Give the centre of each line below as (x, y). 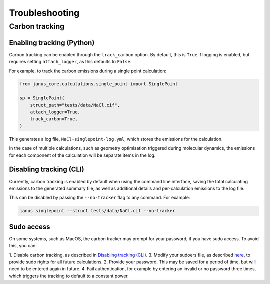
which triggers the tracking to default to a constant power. (69, 276)
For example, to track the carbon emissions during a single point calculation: (88, 71)
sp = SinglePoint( (42, 98)
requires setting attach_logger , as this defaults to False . (70, 62)
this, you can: (23, 246)
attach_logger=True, (55, 112)
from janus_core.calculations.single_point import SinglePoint (99, 84)
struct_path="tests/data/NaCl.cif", (75, 105)
